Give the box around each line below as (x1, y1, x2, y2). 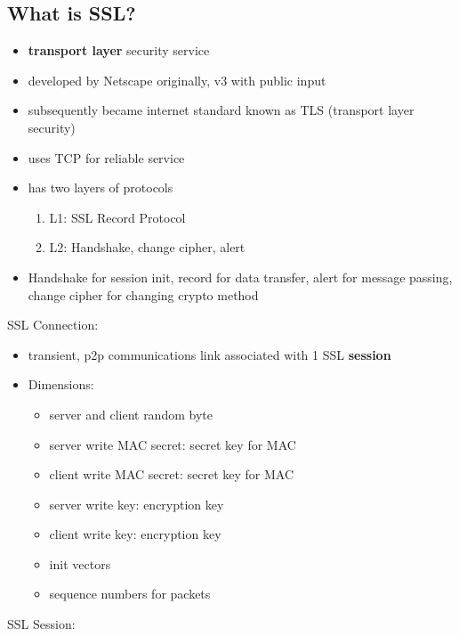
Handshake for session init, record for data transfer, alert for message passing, (28, 267, 453, 286)
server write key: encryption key (49, 494, 224, 513)
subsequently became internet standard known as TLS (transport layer (28, 101, 415, 119)
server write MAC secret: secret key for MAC (49, 435, 296, 453)
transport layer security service (28, 41, 210, 60)
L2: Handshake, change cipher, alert (49, 238, 246, 257)
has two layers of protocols (28, 178, 173, 197)
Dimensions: (28, 375, 94, 394)
